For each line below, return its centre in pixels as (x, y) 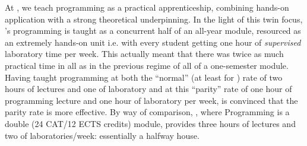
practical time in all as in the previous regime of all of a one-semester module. (147, 65)
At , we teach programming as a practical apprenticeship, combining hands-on (147, 7)
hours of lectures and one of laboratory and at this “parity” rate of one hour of (148, 89)
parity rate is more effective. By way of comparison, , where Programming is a (147, 112)
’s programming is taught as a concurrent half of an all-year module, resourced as (153, 31)
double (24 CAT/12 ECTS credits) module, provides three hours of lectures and (150, 123)
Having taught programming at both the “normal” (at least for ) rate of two (144, 77)
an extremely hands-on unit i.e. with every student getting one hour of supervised (153, 42)
